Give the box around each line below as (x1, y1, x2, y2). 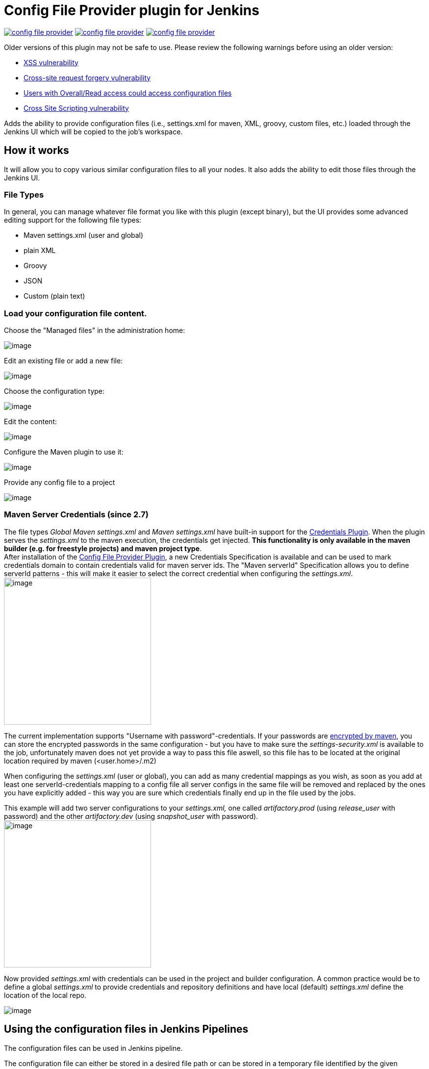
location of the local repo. (4, 991, 87, 999)
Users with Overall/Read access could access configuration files (24, 88, 232, 97)
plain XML (24, 246, 56, 255)
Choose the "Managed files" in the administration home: (4, 326, 185, 335)
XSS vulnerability (24, 58, 78, 67)
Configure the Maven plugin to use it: (4, 448, 124, 457)
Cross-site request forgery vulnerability (24, 73, 151, 82)
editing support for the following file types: (4, 216, 142, 225)
